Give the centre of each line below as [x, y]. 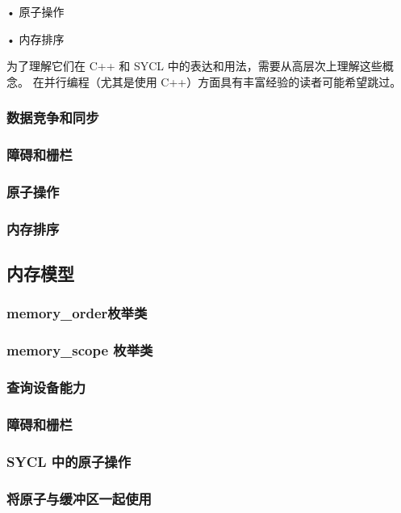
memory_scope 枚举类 [80, 350]
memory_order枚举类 [77, 313]
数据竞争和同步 [53, 118]
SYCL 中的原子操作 [69, 461]
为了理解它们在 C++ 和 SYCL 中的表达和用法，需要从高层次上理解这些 [194, 66]
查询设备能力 [46, 387]
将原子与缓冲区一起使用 [79, 498]
